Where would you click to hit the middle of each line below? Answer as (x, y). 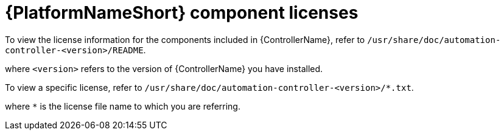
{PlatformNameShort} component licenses (182, 13)
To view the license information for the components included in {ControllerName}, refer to (185, 39)
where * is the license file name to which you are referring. (123, 106)
